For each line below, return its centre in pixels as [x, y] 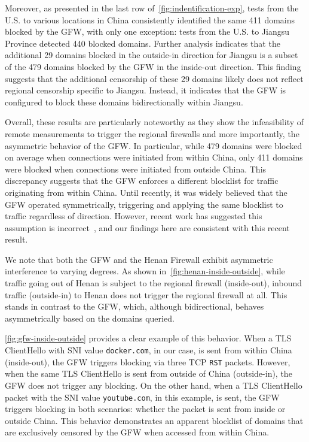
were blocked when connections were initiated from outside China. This [136, 169]
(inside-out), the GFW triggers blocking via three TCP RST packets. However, [148, 361]
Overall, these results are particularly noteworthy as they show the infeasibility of [154, 122]
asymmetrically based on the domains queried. [90, 318]
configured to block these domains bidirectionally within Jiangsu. [124, 102]
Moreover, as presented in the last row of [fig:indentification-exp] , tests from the [152, 8]
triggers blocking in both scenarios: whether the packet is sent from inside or [145, 409]
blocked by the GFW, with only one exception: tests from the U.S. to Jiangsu [147, 31]
